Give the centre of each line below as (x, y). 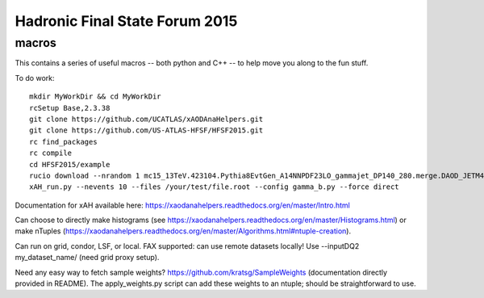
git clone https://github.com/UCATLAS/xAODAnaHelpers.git (146, 119)
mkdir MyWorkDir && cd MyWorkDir (95, 97)
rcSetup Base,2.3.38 (70, 108)
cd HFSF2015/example (70, 164)
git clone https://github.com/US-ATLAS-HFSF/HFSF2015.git (146, 130)
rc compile (51, 153)
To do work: (35, 78)
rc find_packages (63, 142)
